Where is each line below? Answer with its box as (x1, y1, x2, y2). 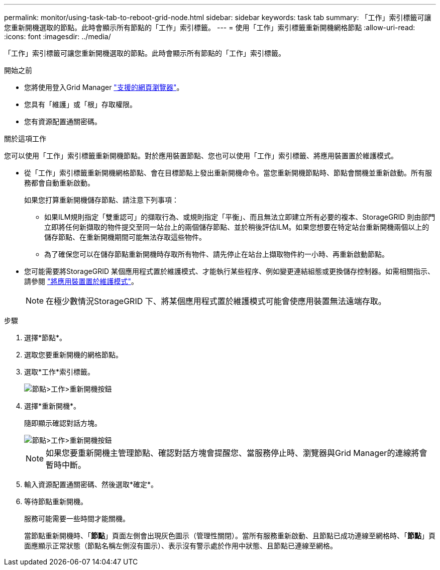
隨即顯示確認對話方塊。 (24, 419, 101, 427)
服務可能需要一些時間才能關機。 (24, 514, 130, 523)
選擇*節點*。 (24, 333, 67, 342)
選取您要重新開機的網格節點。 (24, 350, 123, 359)
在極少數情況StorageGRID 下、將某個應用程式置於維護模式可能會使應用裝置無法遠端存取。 (46, 296, 386, 306)
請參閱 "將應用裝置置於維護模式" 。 (24, 277, 138, 286)
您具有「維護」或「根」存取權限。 (24, 100, 137, 109)
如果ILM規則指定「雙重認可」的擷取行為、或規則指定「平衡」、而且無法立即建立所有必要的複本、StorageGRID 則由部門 (44, 213, 435, 221)
